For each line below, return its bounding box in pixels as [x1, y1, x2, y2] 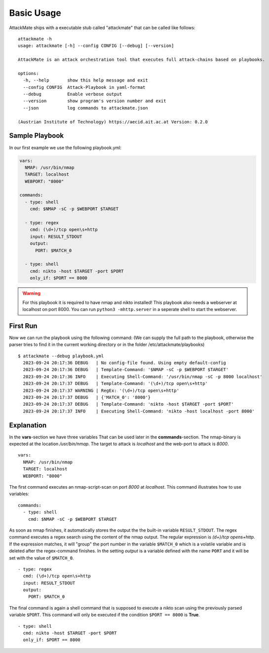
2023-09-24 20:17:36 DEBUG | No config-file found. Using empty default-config [23, 360, 227, 365]
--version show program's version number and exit [23, 98, 166, 104]
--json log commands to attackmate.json [23, 105, 148, 111]
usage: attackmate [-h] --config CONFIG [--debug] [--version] [18, 43, 174, 49]
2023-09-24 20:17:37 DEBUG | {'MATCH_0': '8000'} [23, 394, 151, 400]
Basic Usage [9, 7, 61, 18]
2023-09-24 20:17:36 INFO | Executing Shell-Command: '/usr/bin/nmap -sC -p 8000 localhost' [23, 374, 263, 380]
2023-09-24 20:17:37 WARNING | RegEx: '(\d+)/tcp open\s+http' [23, 387, 180, 393]
